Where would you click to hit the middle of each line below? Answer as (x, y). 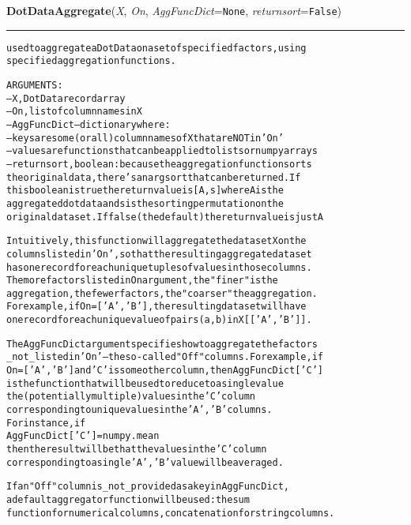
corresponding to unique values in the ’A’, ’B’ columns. (140, 410)
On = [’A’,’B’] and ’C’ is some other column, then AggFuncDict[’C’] (165, 371)
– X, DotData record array (66, 98)
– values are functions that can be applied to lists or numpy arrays (162, 151)
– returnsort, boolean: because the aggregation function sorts (159, 164)
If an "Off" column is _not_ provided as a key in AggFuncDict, (148, 487)
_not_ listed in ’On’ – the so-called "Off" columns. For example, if (165, 357)
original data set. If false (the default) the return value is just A (165, 217)
